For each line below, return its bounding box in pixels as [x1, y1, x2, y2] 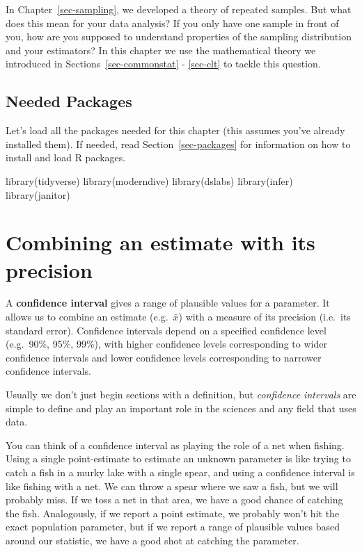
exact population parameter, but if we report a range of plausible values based [6, 519, 340, 534]
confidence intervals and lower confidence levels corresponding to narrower [6, 350, 322, 364]
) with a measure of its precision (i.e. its [178, 309, 351, 324]
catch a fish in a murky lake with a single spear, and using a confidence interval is [6, 464, 355, 479]
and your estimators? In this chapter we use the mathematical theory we [6, 42, 316, 57]
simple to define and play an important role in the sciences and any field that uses [6, 400, 356, 415]
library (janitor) [6, 187, 70, 202]
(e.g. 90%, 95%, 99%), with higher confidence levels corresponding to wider [6, 336, 327, 351]
